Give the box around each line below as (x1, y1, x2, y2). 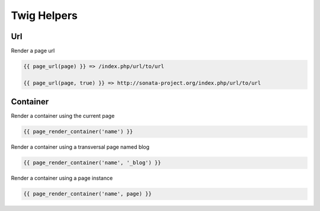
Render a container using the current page (11, 113, 115, 120)
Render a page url (11, 47, 55, 55)
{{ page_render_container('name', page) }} (23, 190, 152, 197)
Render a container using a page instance (11, 175, 113, 182)
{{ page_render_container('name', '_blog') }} (23, 159, 161, 166)
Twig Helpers (11, 9, 78, 22)
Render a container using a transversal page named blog (11, 143, 150, 151)
